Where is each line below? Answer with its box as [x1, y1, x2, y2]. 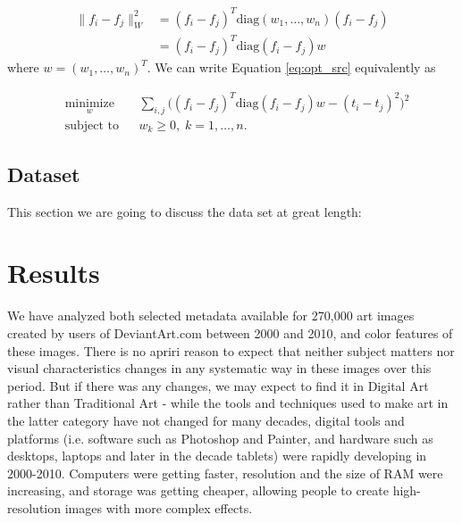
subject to [64, 120, 120, 132]
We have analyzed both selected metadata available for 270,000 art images [7, 306, 415, 325]
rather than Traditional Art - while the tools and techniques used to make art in [7, 394, 449, 412]
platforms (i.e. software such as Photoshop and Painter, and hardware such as [7, 428, 433, 447]
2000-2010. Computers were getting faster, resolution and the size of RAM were [7, 463, 443, 482]
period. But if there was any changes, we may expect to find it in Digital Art [7, 376, 429, 394]
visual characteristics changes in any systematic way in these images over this [7, 359, 432, 378]
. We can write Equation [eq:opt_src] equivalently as [147, 58, 436, 77]
